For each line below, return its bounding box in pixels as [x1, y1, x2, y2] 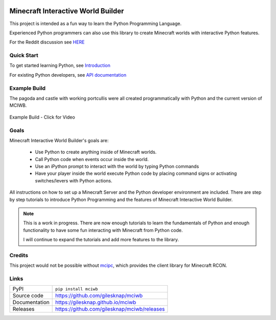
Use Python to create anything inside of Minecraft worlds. [35, 149, 157, 155]
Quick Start [9, 52, 38, 59]
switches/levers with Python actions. [35, 177, 112, 184]
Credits [9, 252, 28, 259]
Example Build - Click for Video [9, 114, 75, 120]
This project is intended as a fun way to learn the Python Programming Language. [9, 20, 182, 27]
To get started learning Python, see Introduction [9, 62, 111, 68]
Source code [12, 292, 43, 299]
